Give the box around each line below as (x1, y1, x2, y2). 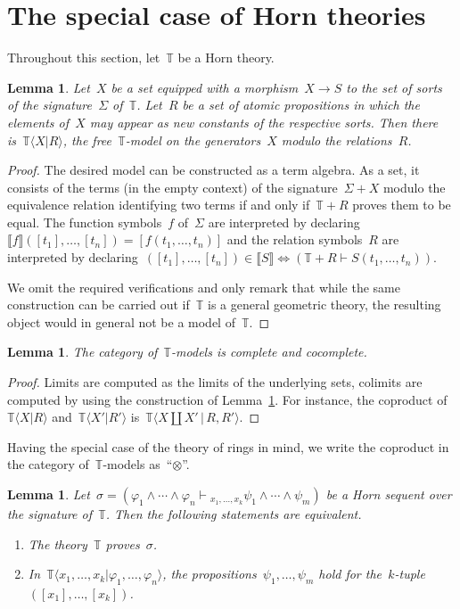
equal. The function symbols (7, 212, 162, 231)
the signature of (7, 505, 93, 523)
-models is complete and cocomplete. (171, 342, 367, 361)
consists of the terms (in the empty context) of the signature (7, 177, 338, 196)
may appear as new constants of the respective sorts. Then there (89, 112, 439, 131)
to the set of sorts (346, 78, 442, 96)
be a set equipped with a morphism (111, 78, 299, 96)
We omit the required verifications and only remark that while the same (7, 277, 400, 296)
